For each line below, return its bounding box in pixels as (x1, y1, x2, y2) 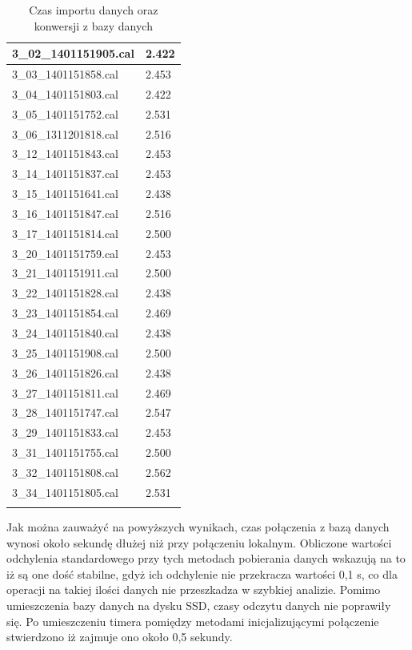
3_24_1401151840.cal (12, 325, 118, 341)
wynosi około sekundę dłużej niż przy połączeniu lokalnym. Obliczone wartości (6, 534, 392, 551)
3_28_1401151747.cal (12, 404, 118, 421)
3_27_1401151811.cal (12, 384, 118, 401)
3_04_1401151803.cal (12, 85, 118, 102)
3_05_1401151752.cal (12, 105, 118, 122)
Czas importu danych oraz (29, 2, 158, 18)
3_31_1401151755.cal (12, 444, 118, 461)
